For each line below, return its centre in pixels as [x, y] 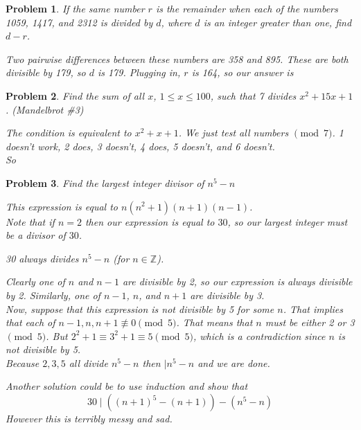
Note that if [30, 221]
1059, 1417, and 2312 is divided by [79, 22]
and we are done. [234, 362]
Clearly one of [35, 281]
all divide [88, 362]
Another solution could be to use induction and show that [127, 386]
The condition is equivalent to [69, 133]
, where [176, 22]
